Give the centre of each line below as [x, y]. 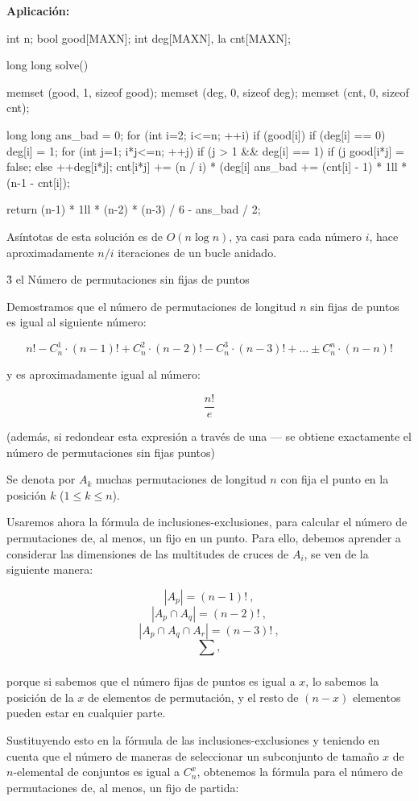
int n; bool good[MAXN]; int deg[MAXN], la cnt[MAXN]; [149, 37]
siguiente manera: [50, 569]
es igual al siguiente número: [77, 322]
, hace [384, 236]
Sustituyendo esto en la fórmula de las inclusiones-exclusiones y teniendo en [193, 739]
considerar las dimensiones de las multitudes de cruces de [148, 553]
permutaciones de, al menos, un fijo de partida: [123, 787]
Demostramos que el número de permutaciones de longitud [151, 306]
